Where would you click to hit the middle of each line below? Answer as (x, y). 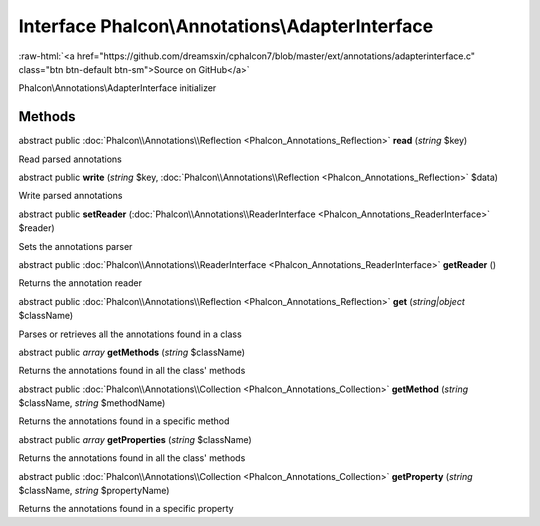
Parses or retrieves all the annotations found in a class (130, 334)
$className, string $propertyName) (94, 491)
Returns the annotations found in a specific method (124, 421)
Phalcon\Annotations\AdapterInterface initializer (117, 88)
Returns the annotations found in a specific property (126, 509)
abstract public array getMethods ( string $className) (131, 352)
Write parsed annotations (70, 196)
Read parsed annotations (70, 159)
